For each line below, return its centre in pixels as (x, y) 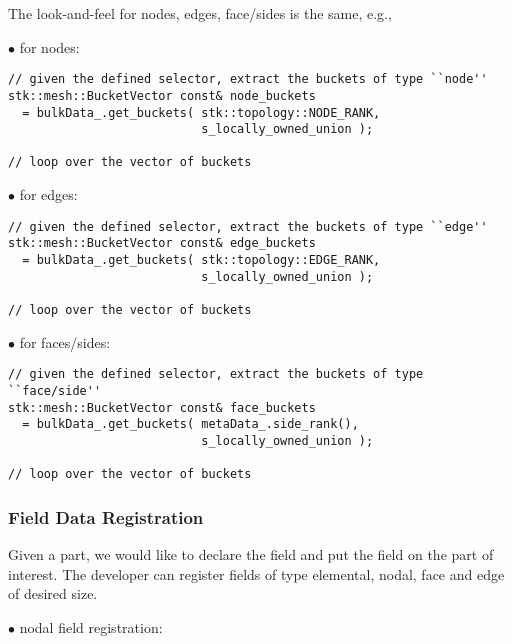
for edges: (48, 194)
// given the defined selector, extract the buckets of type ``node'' (248, 79)
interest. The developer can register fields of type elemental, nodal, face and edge (256, 573)
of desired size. (53, 593)
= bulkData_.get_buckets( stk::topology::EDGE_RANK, (201, 260)
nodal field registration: (91, 626)
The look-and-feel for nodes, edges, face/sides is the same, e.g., (200, 13)
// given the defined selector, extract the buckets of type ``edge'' (248, 226)
